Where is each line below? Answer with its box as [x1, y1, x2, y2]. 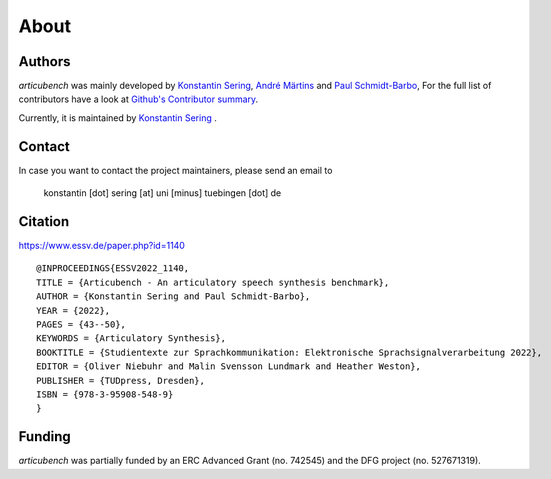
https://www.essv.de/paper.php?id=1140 [18, 240, 185, 252]
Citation [18, 213, 70, 230]
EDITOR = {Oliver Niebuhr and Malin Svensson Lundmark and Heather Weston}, [36, 361, 422, 372]
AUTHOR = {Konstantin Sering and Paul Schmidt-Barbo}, [36, 291, 311, 302]
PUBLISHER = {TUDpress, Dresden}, [36, 375, 205, 386]
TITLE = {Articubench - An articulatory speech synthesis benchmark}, [36, 276, 390, 288]
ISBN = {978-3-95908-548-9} [36, 388, 174, 400]
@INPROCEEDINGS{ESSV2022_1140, [36, 263, 190, 274]
